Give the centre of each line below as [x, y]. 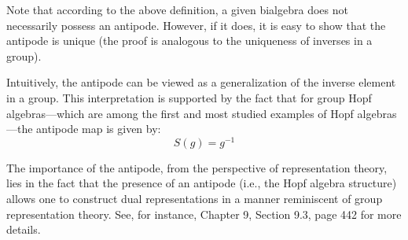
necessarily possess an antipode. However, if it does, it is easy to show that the [196, 25]
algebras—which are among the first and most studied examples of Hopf [180, 113]
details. [24, 229]
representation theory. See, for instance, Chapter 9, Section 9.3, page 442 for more [204, 214]
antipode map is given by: [99, 129]
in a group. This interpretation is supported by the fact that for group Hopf [189, 97]
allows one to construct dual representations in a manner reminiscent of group [195, 199]
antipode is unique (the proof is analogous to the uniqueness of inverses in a [189, 41]
